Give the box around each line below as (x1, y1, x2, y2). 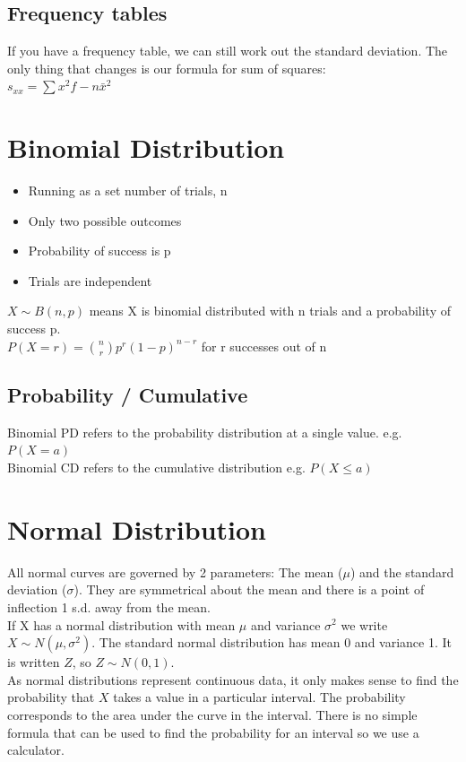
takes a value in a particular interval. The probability (113, 688, 406, 706)
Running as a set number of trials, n (28, 181, 228, 200)
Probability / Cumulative (7, 381, 248, 409)
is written (7, 653, 60, 671)
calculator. (7, 740, 65, 759)
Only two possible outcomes (28, 211, 182, 229)
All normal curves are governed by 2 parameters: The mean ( (7, 562, 343, 581)
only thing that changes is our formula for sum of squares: (7, 58, 326, 77)
